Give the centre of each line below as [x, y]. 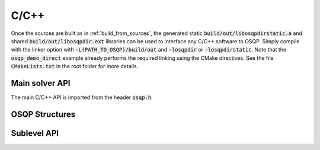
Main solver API [41, 83]
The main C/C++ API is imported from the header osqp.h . [82, 97]
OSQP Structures [43, 114]
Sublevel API [35, 133]
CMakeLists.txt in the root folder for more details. [75, 66]
